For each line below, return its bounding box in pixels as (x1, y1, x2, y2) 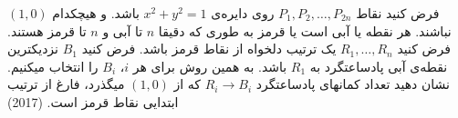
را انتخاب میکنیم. (7, 56, 99, 75)
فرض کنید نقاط (356, 4, 440, 22)
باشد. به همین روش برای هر (132, 56, 287, 75)
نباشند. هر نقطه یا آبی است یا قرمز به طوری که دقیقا (158, 21, 452, 40)
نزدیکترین (7, 39, 58, 58)
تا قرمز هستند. (7, 21, 87, 40)
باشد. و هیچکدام (52, 4, 140, 22)
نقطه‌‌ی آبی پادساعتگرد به (309, 56, 448, 75)
